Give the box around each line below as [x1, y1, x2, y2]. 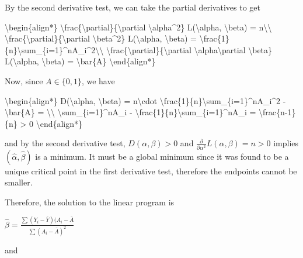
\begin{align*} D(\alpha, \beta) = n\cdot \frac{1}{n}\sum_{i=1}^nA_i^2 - [5, 94, 286, 106]
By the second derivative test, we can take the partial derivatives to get [5, 1, 260, 13]
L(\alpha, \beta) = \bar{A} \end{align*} [5, 55, 156, 67]
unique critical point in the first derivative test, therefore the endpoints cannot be [5, 164, 297, 177]
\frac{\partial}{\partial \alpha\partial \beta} [106, 43, 273, 56]
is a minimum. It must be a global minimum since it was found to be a [35, 150, 289, 162]
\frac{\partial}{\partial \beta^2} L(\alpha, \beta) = [5, 32, 197, 44]
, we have [81, 74, 115, 87]
